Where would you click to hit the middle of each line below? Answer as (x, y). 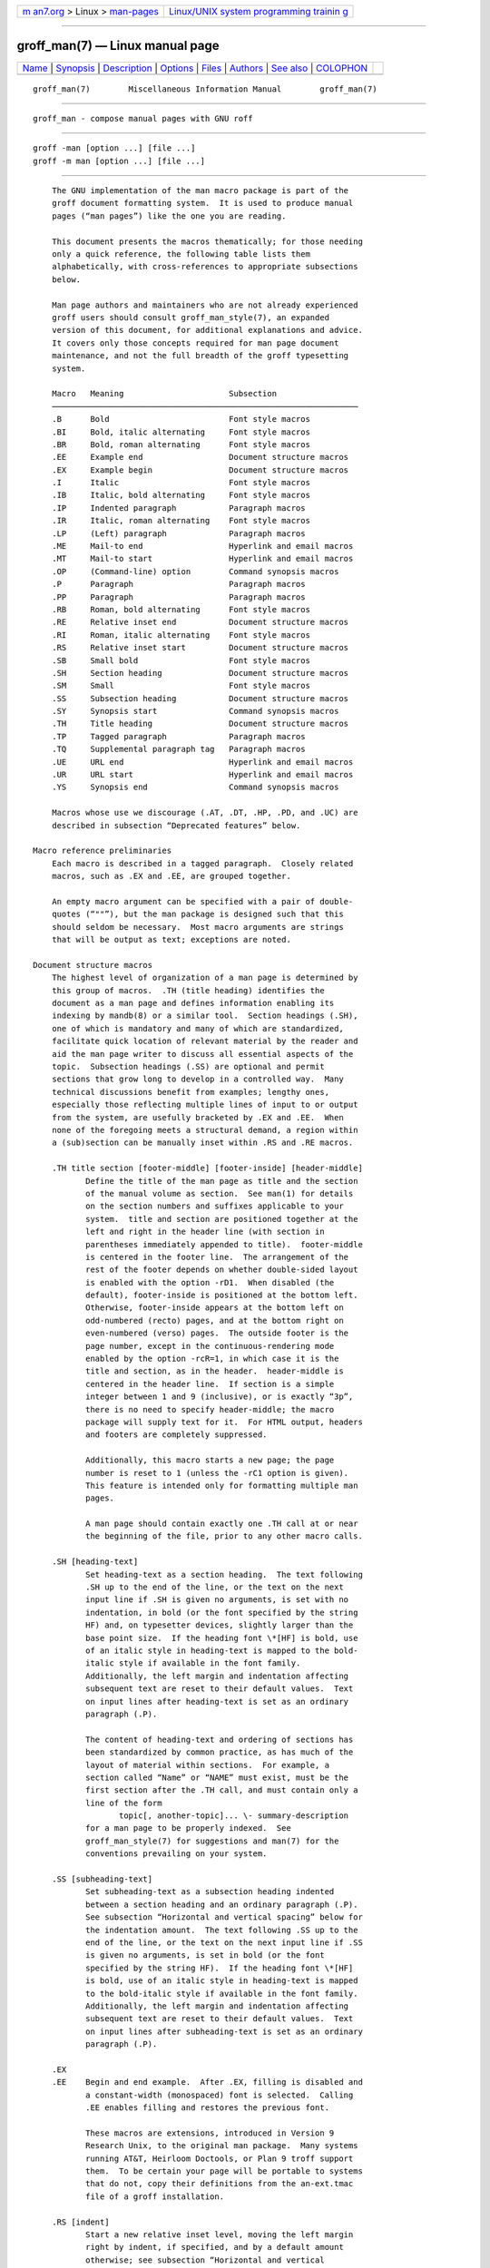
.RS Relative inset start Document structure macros (200, 648)
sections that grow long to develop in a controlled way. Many (197, 1079)
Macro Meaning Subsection (164, 394)
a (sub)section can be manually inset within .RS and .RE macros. (202, 1143)
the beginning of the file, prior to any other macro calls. (224, 1536)
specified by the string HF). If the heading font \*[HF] (219, 1968)
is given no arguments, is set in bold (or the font (205, 1955)
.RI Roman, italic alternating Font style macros (181, 635)
